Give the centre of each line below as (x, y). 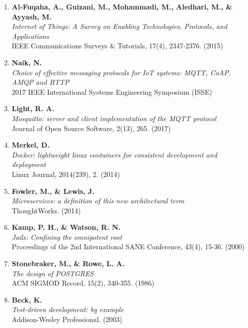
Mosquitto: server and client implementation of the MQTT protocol (114, 118)
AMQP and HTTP (41, 82)
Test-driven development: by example (68, 309)
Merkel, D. (31, 145)
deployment (29, 164)
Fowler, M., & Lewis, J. (53, 191)
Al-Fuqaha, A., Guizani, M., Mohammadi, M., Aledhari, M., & (122, 6)
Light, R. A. (33, 108)
